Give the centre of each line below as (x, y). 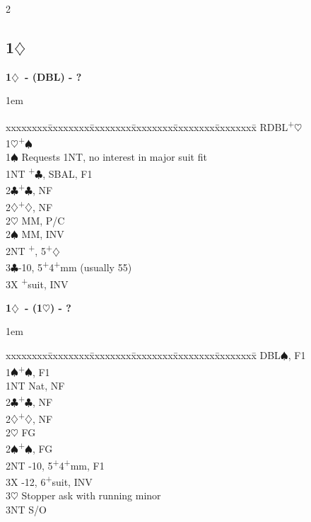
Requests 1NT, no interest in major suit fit (114, 157)
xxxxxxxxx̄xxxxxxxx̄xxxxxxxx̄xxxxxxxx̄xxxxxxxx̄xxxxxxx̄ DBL (143, 354)
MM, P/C (43, 220)
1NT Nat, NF (35, 385)
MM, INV (43, 234)
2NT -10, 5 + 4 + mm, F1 (55, 464)
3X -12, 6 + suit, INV (49, 480)
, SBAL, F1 (68, 173)
